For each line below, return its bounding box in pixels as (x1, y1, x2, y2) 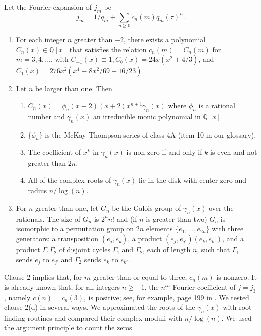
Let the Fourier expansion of (4, 2, 92, 12)
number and (28, 111, 65, 121)
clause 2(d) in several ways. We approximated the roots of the (4, 302, 195, 312)
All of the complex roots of (28, 174, 111, 185)
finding (4, 312, 26, 323)
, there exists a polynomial (123, 34, 206, 45)
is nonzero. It (216, 272, 257, 282)
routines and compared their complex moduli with (27, 312, 183, 323)
